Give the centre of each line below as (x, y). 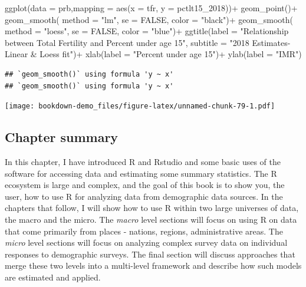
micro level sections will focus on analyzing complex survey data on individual (146, 243)
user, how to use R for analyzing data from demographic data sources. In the (144, 196)
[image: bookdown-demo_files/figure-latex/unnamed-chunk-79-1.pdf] (140, 106)
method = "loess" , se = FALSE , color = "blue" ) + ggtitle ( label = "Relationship (147, 31)
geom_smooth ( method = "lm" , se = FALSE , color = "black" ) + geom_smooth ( (149, 19)
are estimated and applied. (53, 277)
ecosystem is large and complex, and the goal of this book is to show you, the (145, 185)
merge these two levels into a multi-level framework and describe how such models (153, 265)
